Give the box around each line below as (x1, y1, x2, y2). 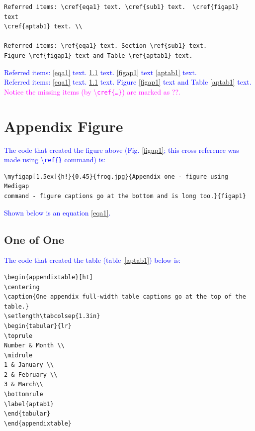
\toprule (4, 332, 33, 339)
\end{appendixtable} (4, 420, 72, 427)
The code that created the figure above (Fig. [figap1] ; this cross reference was (4, 144, 239, 155)
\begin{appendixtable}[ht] (4, 273, 93, 281)
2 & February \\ (4, 371, 58, 378)
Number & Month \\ (4, 342, 65, 349)
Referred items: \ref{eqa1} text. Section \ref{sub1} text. (4, 42, 207, 50)
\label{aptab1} (4, 400, 54, 408)
